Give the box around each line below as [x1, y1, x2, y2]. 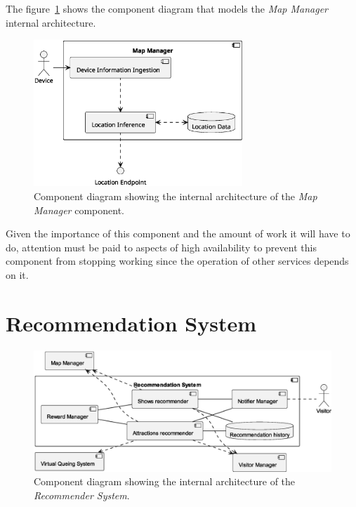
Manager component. [34, 202, 124, 217]
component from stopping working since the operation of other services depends [6, 253, 349, 268]
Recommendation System [6, 308, 257, 337]
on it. [6, 268, 29, 282]
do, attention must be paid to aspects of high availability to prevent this [6, 239, 317, 254]
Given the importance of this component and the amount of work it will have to [6, 226, 350, 241]
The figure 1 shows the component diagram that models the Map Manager [6, 1, 329, 15]
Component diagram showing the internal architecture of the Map [34, 189, 317, 204]
